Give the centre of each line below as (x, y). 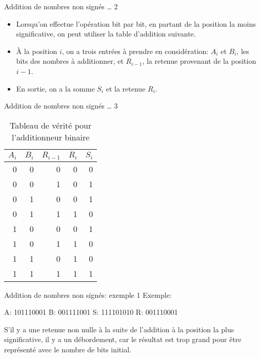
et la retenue (126, 88)
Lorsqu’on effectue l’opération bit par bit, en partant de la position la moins (136, 23)
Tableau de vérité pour (51, 125)
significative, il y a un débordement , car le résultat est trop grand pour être (123, 339)
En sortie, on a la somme (55, 88)
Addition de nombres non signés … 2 (61, 6)
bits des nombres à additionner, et (70, 61)
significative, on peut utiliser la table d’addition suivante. (106, 34)
